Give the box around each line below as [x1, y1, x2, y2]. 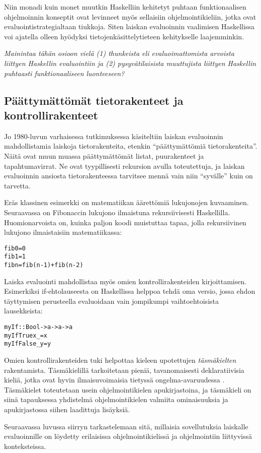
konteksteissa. [4, 440, 46, 451]
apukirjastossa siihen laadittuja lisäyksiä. [4, 404, 130, 414]
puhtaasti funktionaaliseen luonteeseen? [4, 68, 125, 78]
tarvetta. [4, 180, 31, 190]
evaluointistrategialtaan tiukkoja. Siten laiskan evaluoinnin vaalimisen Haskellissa [4, 21, 254, 32]
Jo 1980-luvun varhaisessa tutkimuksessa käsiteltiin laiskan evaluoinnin [4, 131, 223, 141]
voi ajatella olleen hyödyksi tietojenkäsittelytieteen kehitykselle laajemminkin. [4, 31, 244, 41]
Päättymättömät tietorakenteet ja [4, 92, 184, 108]
